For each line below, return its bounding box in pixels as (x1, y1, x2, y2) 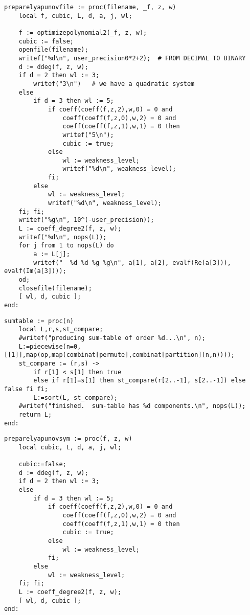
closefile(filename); (18, 284, 92, 292)
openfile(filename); (18, 46, 88, 54)
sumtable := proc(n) (4, 317, 74, 325)
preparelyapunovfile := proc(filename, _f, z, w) (4, 4, 176, 11)
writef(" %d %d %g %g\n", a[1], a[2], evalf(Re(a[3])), (33, 259, 231, 266)
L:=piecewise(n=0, (18, 343, 81, 350)
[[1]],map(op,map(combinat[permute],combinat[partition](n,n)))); (4, 351, 235, 359)
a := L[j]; (33, 250, 70, 258)
